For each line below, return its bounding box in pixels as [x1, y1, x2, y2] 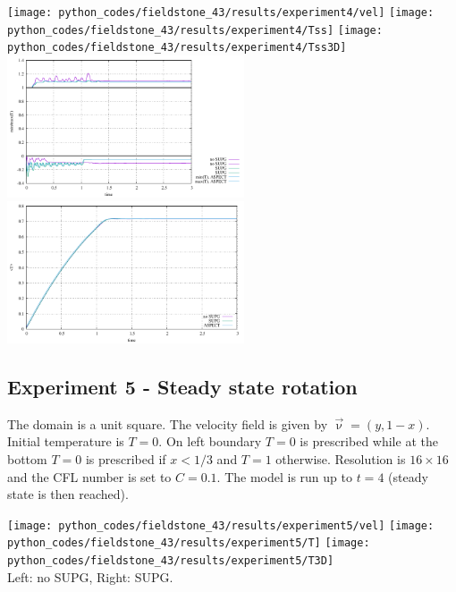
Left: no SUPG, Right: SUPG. [7, 567, 173, 586]
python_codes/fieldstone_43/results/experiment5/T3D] [7, 554, 334, 568]
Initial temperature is [7, 432, 124, 451]
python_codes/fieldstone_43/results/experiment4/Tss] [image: [7, 23, 383, 37]
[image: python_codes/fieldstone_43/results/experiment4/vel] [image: [7, 6, 435, 19]
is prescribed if [85, 450, 166, 469]
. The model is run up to [216, 467, 352, 486]
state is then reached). [7, 485, 129, 503]
